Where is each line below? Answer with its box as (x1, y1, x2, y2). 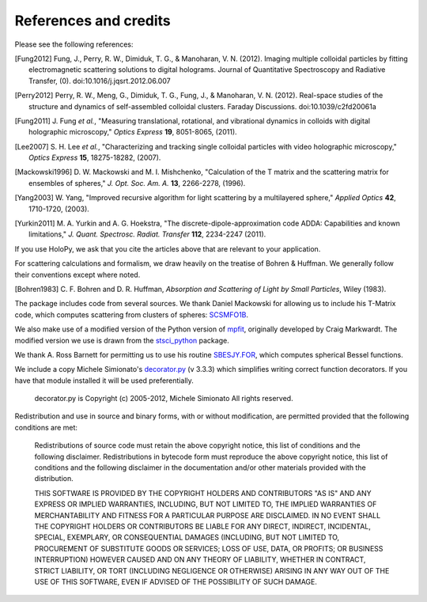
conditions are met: (14, 422, 78, 432)
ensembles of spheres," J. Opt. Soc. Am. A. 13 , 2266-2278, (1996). (28, 178, 246, 187)
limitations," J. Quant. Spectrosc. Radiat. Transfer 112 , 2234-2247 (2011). (28, 229, 266, 239)
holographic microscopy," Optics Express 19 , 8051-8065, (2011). (28, 127, 237, 137)
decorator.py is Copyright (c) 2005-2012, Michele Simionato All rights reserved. (34, 394, 293, 403)
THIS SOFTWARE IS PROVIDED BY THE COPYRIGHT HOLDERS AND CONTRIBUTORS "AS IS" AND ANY (34, 488, 372, 498)
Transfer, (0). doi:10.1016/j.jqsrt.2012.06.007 (28, 76, 171, 85)
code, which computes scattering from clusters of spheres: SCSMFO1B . (14, 309, 249, 320)
